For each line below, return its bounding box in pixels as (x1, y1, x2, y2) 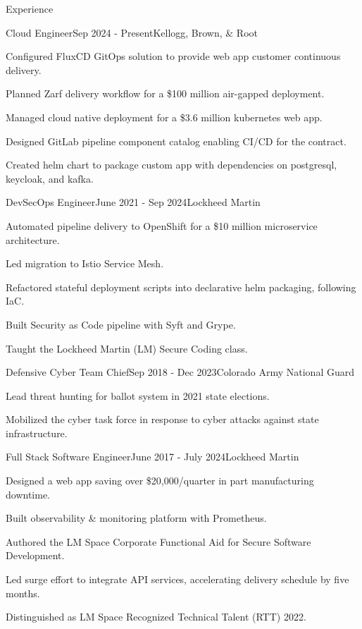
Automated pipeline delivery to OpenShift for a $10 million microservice (6, 218, 318, 233)
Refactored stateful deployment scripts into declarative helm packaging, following (6, 279, 356, 294)
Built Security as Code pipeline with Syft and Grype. (6, 317, 236, 331)
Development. (6, 548, 65, 563)
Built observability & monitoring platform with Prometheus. (6, 511, 267, 525)
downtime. (6, 487, 50, 501)
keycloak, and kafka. (6, 171, 94, 185)
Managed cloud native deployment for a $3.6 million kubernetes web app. (6, 109, 323, 124)
